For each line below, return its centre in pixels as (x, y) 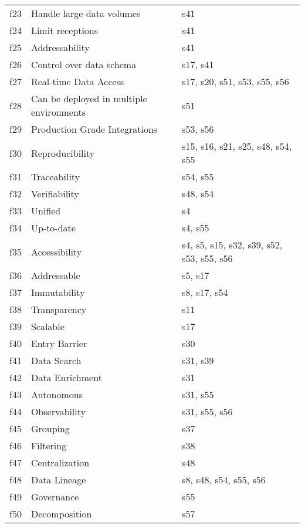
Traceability (55, 176)
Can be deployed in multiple (89, 98)
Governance (55, 497)
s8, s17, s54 (205, 292)
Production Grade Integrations (94, 129)
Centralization (60, 463)
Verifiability (55, 194)
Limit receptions (65, 30)
